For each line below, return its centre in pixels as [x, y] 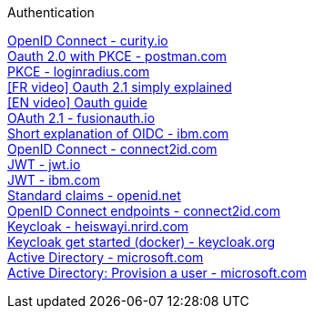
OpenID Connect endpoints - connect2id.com [144, 211]
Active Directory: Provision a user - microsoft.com [157, 273]
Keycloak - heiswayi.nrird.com [98, 226]
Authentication [51, 12]
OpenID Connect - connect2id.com [112, 149]
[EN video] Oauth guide [77, 102]
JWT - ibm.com [54, 180]
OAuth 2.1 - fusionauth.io [81, 118]
